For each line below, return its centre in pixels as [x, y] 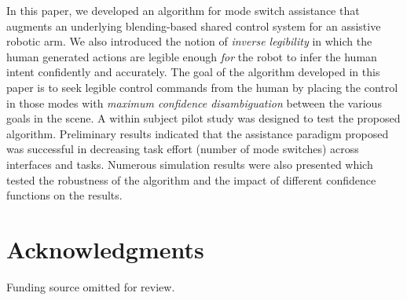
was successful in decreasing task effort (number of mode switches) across [183, 149]
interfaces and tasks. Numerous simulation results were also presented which [190, 164]
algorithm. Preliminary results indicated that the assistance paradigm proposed [198, 133]
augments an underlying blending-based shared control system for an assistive [194, 26]
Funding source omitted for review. [91, 286]
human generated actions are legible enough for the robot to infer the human [192, 56]
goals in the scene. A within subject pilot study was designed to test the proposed [203, 118]
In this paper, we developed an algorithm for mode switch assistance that [183, 10]
